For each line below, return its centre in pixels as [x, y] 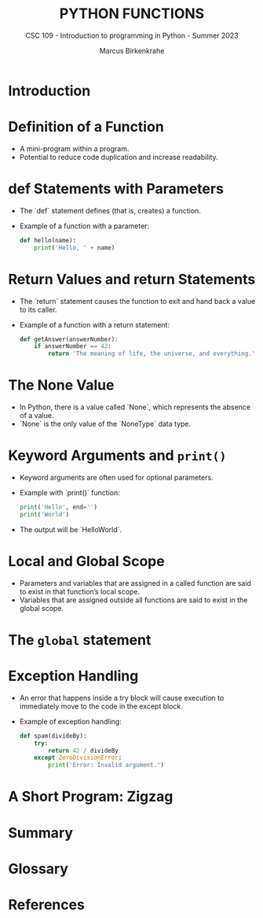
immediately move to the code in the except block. [101, 706]
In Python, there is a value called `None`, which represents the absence [135, 407]
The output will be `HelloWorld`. [71, 529]
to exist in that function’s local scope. [79, 591]
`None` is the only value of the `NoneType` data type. [105, 424]
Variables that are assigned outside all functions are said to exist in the [133, 600]
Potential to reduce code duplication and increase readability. [119, 157]
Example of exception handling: [70, 721]
